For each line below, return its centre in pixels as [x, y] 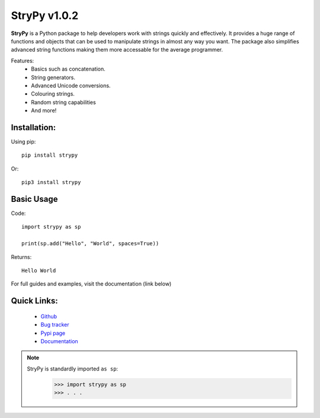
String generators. [53, 77]
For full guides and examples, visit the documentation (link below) [91, 284]
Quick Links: [35, 301]
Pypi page [53, 333]
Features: [23, 61]
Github [49, 316]
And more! [44, 110]
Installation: [33, 127]
